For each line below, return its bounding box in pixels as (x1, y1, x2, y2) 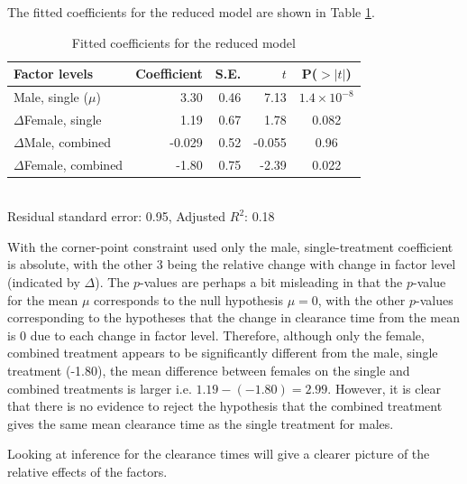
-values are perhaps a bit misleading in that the (140, 273, 403, 292)
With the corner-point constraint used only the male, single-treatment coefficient (7, 237, 453, 256)
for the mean (7, 290, 78, 309)
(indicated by (7, 273, 80, 292)
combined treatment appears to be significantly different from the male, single (7, 343, 438, 362)
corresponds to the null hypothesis (93, 290, 284, 309)
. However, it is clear (327, 378, 442, 397)
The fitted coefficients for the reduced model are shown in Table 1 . (7, 3, 375, 21)
